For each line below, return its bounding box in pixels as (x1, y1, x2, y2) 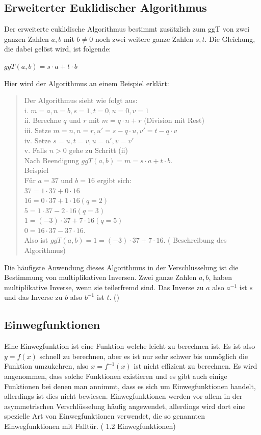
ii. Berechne (24, 115, 61, 125)
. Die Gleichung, (204, 33, 255, 44)
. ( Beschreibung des (163, 235, 227, 245)
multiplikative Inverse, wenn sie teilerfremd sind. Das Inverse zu (4, 282, 204, 292)
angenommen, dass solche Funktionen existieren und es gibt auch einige (4, 371, 227, 381)
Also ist (24, 235, 48, 245)
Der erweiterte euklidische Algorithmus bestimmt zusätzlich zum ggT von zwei (4, 23, 250, 34)
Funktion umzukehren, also (4, 361, 89, 371)
